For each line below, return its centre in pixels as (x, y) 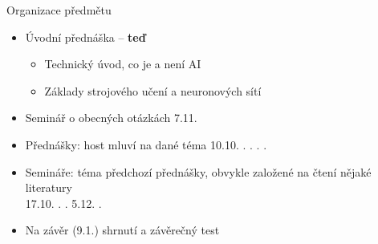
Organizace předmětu (59, 10)
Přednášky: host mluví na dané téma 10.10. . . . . (146, 144)
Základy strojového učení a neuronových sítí (153, 90)
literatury (49, 187)
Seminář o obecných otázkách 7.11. (111, 118)
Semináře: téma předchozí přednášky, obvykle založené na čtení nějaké (198, 171)
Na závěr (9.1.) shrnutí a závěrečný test (122, 230)
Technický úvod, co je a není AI (123, 64)
